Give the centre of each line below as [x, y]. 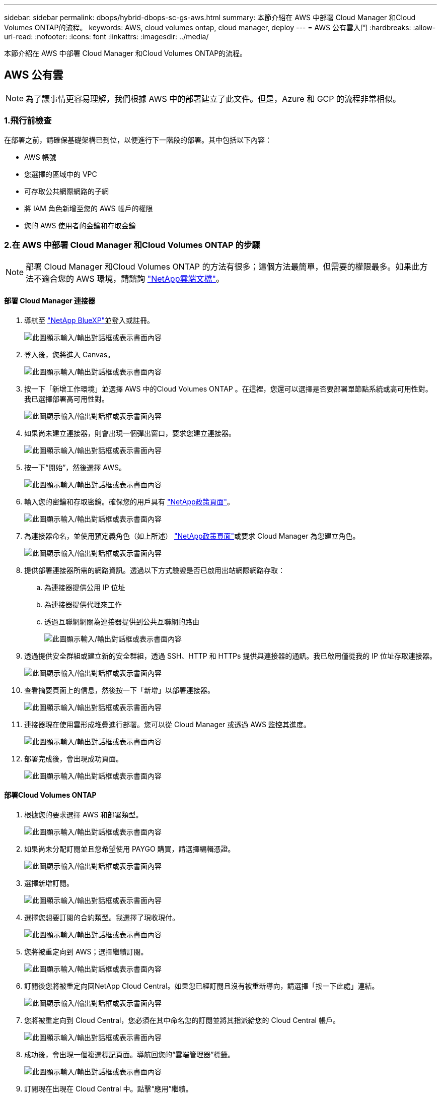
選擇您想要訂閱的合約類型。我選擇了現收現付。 [102, 917]
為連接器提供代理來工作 [83, 604]
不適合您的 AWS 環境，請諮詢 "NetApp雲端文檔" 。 [129, 279]
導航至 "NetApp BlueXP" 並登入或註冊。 [89, 320]
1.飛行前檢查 [28, 121]
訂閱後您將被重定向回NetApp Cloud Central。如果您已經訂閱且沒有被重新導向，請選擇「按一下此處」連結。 [202, 986]
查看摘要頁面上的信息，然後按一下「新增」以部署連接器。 [119, 690]
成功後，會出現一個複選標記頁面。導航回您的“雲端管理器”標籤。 [130, 1054]
